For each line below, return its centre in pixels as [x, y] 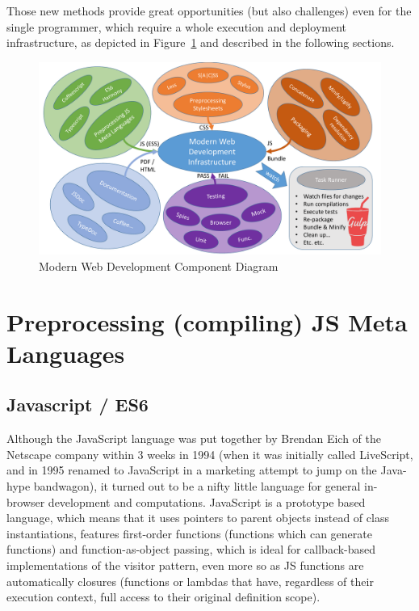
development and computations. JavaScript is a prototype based [207, 501]
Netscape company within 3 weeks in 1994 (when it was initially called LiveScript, [210, 454]
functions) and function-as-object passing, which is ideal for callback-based [191, 549]
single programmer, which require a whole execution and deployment [177, 26]
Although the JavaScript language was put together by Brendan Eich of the [194, 438]
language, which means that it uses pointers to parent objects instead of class [198, 518]
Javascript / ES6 [78, 405]
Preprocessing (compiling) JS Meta [207, 321]
